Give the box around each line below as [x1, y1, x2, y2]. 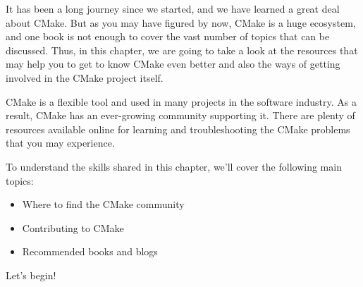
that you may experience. [6, 135, 115, 150]
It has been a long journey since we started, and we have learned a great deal [6, 1, 340, 16]
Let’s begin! [6, 267, 56, 282]
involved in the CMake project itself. [6, 70, 164, 85]
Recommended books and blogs [22, 244, 158, 259]
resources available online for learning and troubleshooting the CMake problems [6, 121, 350, 136]
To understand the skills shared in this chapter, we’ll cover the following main [6, 159, 342, 173]
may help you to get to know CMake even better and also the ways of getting [6, 56, 340, 71]
